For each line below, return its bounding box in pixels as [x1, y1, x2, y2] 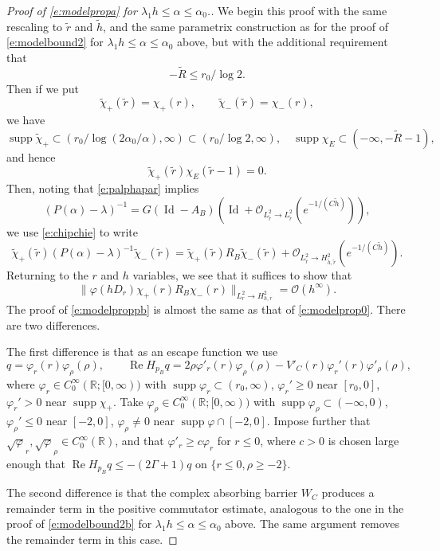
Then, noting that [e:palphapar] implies [6, 180, 199, 197]
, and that [115, 432, 164, 449]
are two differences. [6, 316, 100, 333]
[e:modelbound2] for [6, 33, 104, 50]
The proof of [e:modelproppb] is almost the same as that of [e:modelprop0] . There [6, 301, 406, 318]
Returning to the [6, 267, 88, 283]
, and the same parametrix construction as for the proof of [103, 18, 388, 34]
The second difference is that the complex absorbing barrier [6, 484, 298, 501]
